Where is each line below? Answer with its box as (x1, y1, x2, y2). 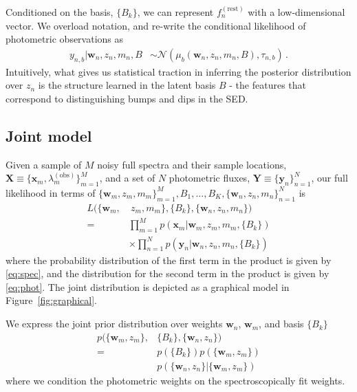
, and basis (259, 316, 304, 331)
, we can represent (137, 5, 214, 19)
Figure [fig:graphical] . (6, 293, 97, 307)
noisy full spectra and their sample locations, (97, 157, 287, 171)
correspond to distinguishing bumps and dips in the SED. (6, 91, 248, 105)
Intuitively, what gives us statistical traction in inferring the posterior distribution (6, 64, 351, 78)
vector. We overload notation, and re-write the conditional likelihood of (6, 18, 306, 32)
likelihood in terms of (6, 185, 96, 199)
